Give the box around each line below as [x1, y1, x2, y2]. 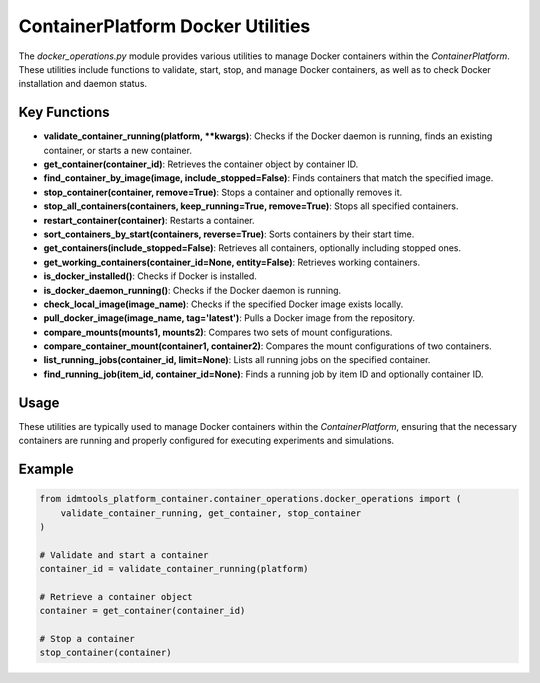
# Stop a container [39, 633, 135, 645]
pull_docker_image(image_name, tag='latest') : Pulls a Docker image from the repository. [43, 312, 415, 324]
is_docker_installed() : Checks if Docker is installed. [43, 270, 257, 282]
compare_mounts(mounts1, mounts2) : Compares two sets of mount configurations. [43, 326, 393, 338]
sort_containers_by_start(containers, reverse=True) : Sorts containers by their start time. [43, 228, 415, 240]
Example [18, 460, 74, 477]
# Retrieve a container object [39, 591, 194, 602]
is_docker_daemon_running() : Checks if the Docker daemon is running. [43, 284, 342, 296]
